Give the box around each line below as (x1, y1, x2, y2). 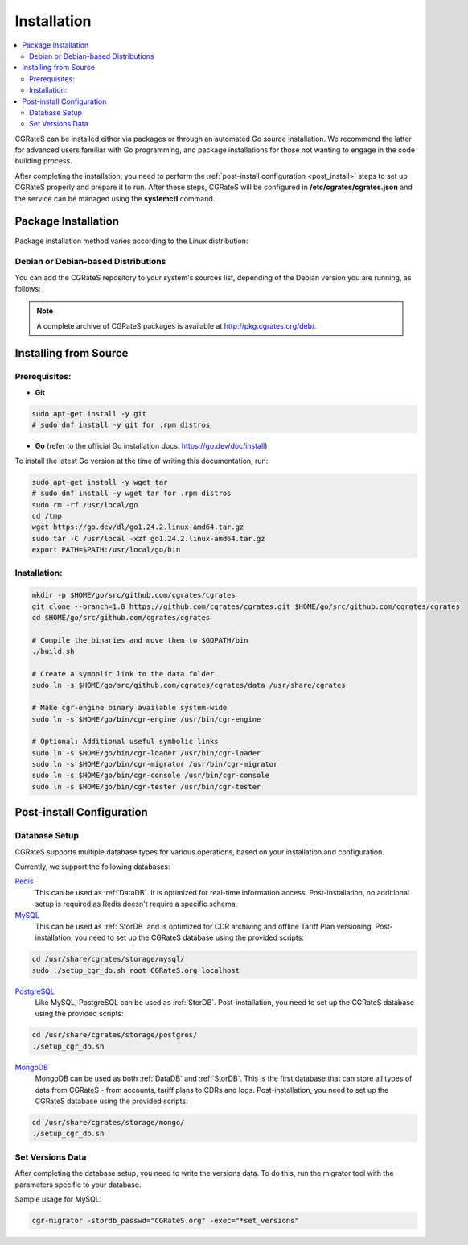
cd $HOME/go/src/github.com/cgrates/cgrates (31, 613, 211, 622)
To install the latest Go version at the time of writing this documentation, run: (14, 456, 269, 465)
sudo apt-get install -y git (31, 409, 147, 418)
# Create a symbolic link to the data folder (31, 669, 215, 678)
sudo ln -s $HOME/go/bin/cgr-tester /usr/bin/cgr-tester (31, 782, 261, 791)
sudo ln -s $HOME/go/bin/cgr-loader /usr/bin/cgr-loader (31, 748, 261, 757)
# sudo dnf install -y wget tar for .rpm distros (31, 489, 232, 498)
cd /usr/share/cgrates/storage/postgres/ (31, 1031, 198, 1040)
